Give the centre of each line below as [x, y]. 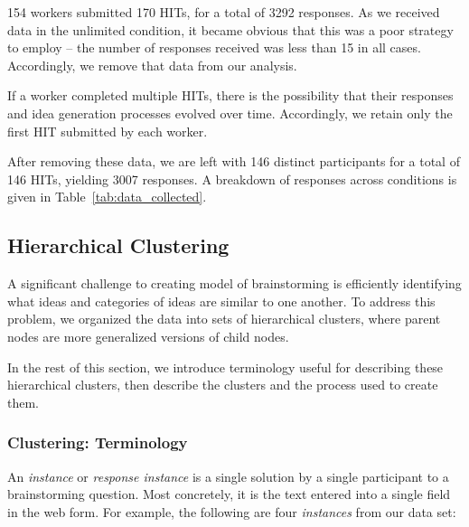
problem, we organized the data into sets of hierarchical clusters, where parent [224, 319]
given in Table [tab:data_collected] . [107, 197]
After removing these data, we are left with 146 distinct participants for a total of [234, 161]
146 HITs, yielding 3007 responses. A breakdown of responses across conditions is [232, 179]
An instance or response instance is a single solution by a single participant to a [228, 476]
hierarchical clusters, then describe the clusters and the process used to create [223, 385]
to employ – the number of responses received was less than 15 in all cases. [214, 47]
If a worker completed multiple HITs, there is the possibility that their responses [230, 95]
